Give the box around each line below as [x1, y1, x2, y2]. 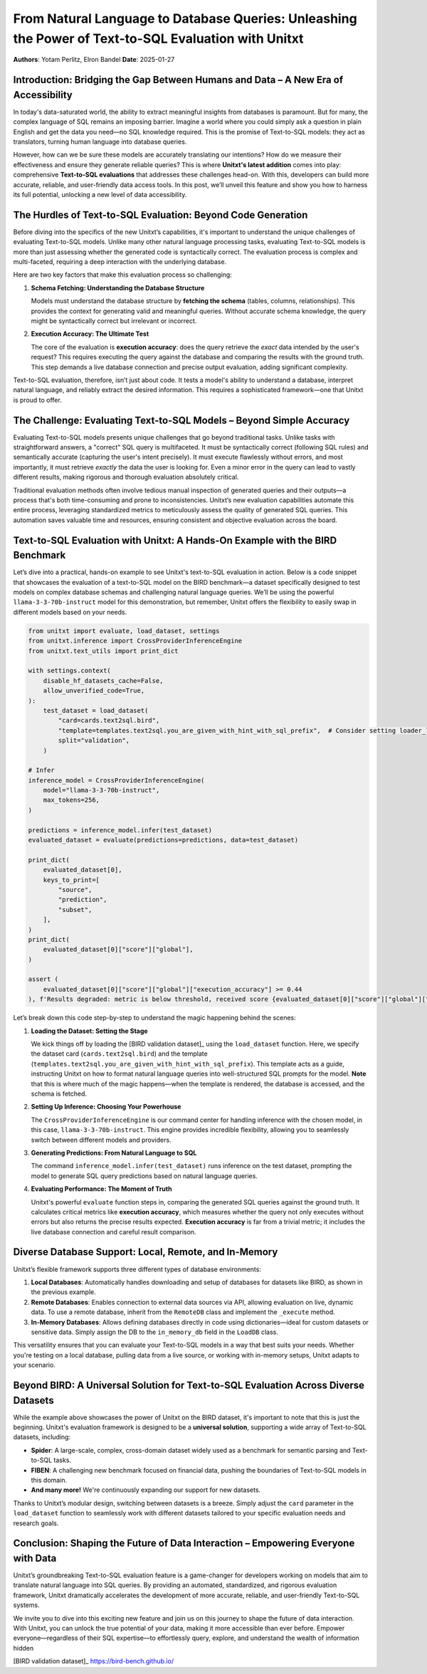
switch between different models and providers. [31, 1135, 172, 1144]
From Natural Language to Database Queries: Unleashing [13, 11, 357, 26]
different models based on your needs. [13, 608, 127, 616]
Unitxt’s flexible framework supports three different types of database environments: [13, 1265, 261, 1273]
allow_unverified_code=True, [43, 687, 145, 695]
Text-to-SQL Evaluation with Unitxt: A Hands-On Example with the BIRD [13, 534, 337, 546]
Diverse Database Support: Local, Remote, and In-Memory [13, 1246, 278, 1259]
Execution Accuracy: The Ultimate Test [31, 329, 149, 338]
